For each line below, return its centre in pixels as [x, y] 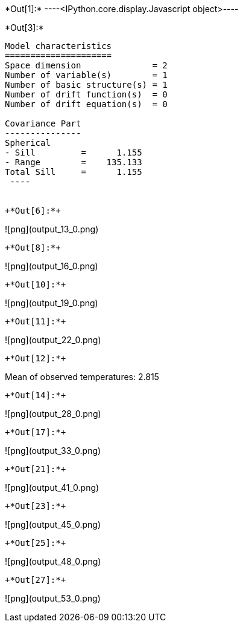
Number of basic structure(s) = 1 [86, 85]
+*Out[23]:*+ [36, 506]
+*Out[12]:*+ [36, 358]
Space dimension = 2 [86, 65]
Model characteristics [58, 46]
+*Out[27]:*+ [36, 580]
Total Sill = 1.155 [74, 172]
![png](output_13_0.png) [52, 229]
